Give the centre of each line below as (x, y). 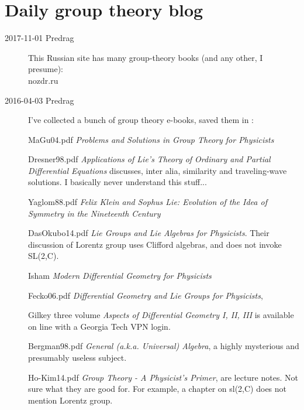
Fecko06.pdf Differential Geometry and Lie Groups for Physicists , (146, 295)
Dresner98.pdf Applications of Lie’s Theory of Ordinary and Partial (149, 159)
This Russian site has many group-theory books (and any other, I (146, 57)
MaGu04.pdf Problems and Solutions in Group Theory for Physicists (151, 139)
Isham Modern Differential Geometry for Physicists (120, 276)
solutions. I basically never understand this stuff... (118, 182)
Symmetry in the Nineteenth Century (94, 213)
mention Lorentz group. (70, 400)
